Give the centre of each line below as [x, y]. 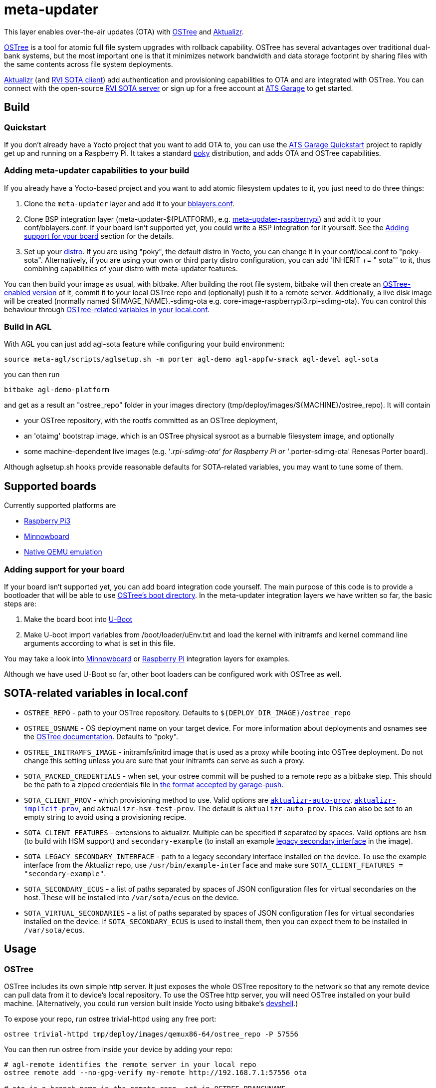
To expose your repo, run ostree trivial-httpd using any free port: [110, 1019]
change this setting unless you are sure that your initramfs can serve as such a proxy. [164, 760]
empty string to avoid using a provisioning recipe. [105, 817]
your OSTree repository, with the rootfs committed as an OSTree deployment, [151, 421]
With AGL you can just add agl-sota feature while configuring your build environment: [144, 344]
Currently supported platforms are [60, 506]
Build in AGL [28, 327]
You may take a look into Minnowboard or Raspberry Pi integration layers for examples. [147, 659]
